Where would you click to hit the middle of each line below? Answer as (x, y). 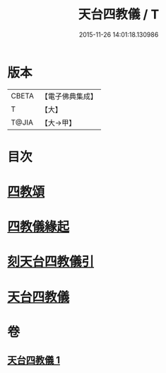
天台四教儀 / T (119, 15)
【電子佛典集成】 (69, 96)
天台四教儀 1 (34, 361)
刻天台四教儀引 (51, 262)
